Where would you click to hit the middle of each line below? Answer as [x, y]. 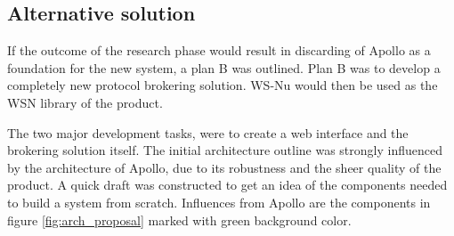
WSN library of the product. [85, 102]
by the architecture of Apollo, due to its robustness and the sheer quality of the [224, 167]
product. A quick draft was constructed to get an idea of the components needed [227, 185]
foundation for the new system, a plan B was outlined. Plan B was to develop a [224, 67]
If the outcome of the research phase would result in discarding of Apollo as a [219, 50]
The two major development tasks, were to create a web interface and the [208, 132]
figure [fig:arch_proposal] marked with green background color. [179, 220]
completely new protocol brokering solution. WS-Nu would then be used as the [223, 85]
